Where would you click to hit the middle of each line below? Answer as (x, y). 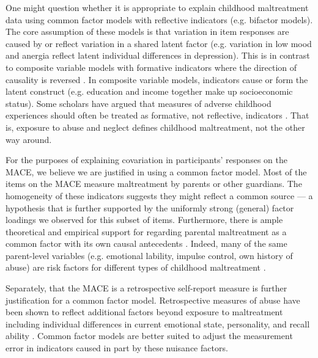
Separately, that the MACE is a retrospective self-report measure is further (146, 288)
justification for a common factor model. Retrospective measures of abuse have (153, 300)
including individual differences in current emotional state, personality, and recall (158, 323)
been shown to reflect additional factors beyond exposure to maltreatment (144, 312)
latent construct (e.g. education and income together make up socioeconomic (149, 91)
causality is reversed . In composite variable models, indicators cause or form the (157, 79)
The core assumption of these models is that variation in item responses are (147, 31)
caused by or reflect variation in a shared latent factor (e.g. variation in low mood (159, 43)
